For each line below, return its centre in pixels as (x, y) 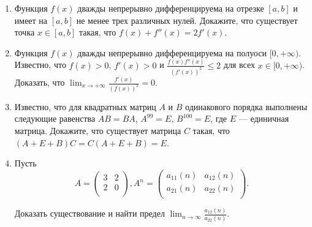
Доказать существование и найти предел (89, 213)
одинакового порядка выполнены (246, 106)
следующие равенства (55, 118)
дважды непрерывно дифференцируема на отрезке (171, 8)
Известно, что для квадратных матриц (85, 106)
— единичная (264, 118)
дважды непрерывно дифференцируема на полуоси (172, 52)
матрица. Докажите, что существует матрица (98, 131)
